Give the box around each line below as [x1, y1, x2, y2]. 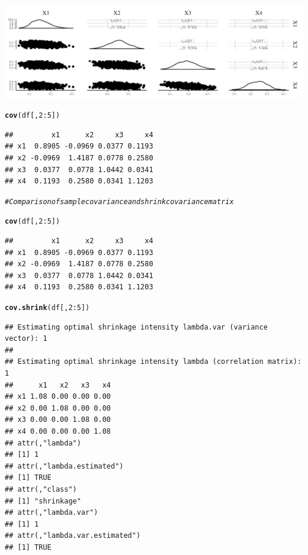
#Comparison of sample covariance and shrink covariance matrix [5, 197, 234, 206]
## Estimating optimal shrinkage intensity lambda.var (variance [5, 322, 268, 331]
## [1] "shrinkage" [5, 496, 81, 505]
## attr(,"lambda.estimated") [5, 462, 124, 470]
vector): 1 [5, 334, 47, 343]
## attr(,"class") [5, 485, 77, 493]
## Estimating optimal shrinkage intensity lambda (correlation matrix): [5, 357, 302, 366]
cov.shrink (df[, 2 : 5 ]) [5, 304, 90, 312]
